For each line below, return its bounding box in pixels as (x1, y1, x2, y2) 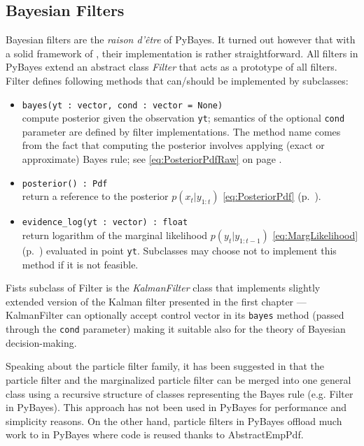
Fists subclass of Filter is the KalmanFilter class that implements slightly (6, 280, 321, 295)
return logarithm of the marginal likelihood (22, 227, 208, 242)
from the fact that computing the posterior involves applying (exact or (22, 138, 325, 152)
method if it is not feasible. (22, 257, 139, 271)
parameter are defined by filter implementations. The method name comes (22, 124, 341, 138)
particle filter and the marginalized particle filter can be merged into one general (6, 372, 351, 387)
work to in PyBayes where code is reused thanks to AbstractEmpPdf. (6, 427, 304, 442)
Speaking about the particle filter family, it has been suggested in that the (6, 359, 324, 373)
